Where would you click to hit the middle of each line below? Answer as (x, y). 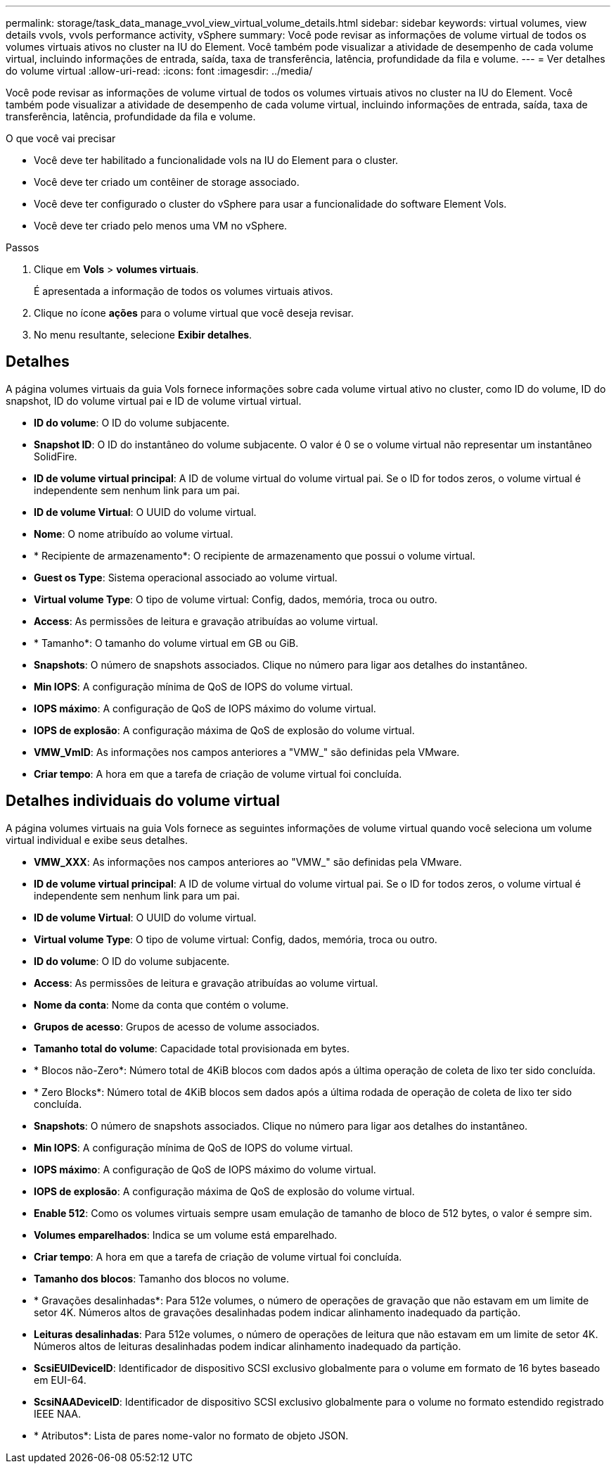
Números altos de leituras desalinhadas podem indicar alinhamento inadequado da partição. (248, 1346)
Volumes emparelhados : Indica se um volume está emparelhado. (186, 1235)
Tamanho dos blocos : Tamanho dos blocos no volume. (162, 1278)
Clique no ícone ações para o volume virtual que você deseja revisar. (194, 313)
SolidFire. (56, 456)
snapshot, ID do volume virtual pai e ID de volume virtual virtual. (154, 401)
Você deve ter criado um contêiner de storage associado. (167, 182)
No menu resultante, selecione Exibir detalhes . (143, 335)
